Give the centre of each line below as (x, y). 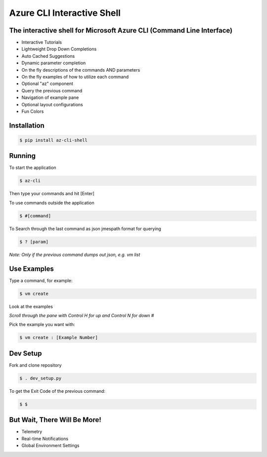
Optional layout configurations (52, 104)
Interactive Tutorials (42, 42)
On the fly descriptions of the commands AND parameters (81, 70)
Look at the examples (31, 306)
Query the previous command (52, 90)
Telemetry (32, 432)
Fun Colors (33, 111)
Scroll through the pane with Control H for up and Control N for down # (82, 316)
